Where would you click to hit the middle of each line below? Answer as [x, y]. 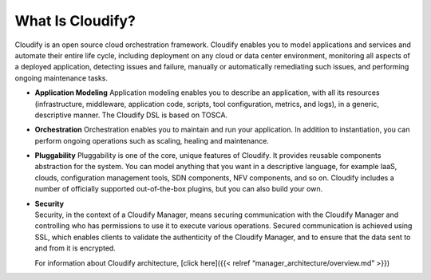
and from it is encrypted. [75, 248]
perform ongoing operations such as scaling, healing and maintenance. [152, 140]
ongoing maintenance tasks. [61, 78]
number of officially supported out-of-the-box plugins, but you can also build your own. [179, 189]
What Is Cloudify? [75, 21]
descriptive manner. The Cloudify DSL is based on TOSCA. [131, 115]
